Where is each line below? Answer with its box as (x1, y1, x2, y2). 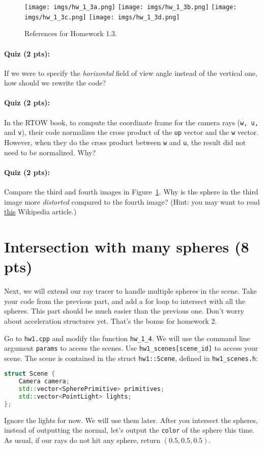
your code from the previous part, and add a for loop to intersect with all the (4, 295, 246, 306)
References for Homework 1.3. (24, 28, 117, 39)
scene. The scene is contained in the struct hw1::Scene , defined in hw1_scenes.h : (4, 352, 258, 363)
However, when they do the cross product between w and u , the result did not (4, 137, 246, 147)
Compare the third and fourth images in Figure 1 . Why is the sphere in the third (4, 186, 258, 197)
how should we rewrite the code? (4, 77, 106, 88)
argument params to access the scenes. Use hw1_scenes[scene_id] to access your (4, 343, 258, 353)
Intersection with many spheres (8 (4, 236, 249, 257)
